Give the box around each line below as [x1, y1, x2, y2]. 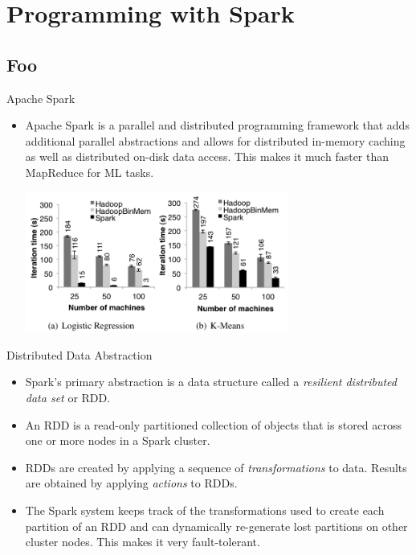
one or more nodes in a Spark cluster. [25, 432, 210, 449]
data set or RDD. [25, 389, 111, 405]
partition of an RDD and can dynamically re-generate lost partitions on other [25, 517, 408, 534]
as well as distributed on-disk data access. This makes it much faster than [25, 148, 389, 165]
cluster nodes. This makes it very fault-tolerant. [25, 533, 260, 550]
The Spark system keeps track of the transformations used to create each [25, 501, 385, 518]
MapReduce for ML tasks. [25, 163, 154, 180]
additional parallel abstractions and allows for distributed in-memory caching [25, 132, 406, 149]
